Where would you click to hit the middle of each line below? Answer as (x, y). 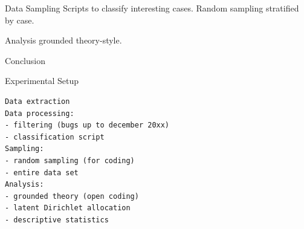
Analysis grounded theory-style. (63, 40)
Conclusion (25, 60)
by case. (20, 20)
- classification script (55, 137)
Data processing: (40, 113)
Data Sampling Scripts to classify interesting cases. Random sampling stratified (152, 8)
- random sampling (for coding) (70, 160)
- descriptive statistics (57, 220)
